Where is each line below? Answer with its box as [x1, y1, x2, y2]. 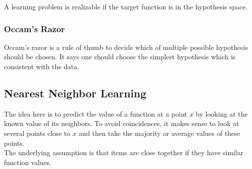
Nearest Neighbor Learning [4, 85, 147, 100]
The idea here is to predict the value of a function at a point [4, 108, 187, 119]
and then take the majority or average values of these [79, 127, 240, 138]
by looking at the [196, 108, 248, 119]
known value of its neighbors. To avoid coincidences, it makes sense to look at [4, 118, 239, 128]
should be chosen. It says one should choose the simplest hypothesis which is [4, 51, 236, 62]
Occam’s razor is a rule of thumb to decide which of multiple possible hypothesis [4, 42, 248, 52]
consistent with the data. [4, 61, 80, 71]
